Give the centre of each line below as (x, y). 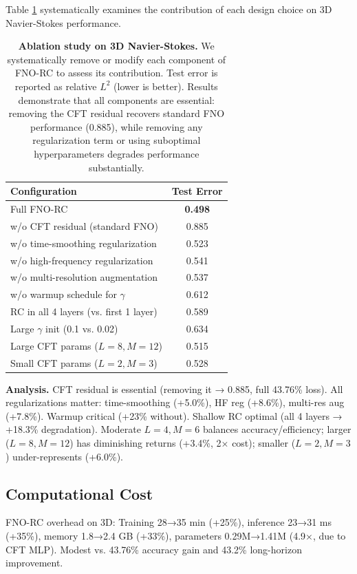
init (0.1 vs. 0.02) (82, 328)
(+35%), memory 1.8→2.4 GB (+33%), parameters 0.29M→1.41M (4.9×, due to (176, 536)
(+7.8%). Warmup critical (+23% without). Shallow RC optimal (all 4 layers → (174, 415)
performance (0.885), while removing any (117, 126)
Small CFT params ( (54, 362)
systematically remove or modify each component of (117, 59)
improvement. (34, 563)
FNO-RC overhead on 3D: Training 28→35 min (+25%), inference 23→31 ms (169, 522)
